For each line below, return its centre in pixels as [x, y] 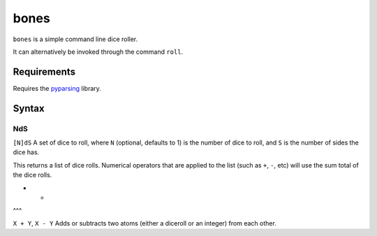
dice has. [26, 152]
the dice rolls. [32, 175]
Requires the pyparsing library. [57, 88]
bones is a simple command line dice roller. [75, 39]
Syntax [29, 108]
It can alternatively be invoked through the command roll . [98, 52]
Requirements [44, 72]
